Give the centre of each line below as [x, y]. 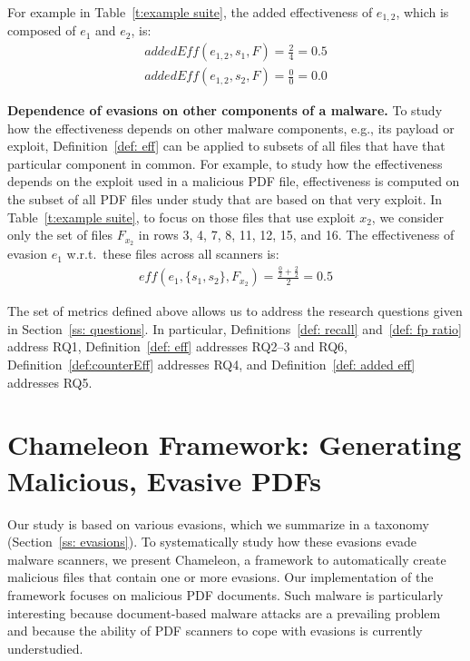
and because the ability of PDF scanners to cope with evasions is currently [215, 631]
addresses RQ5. [50, 382]
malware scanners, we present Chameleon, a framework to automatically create [227, 559]
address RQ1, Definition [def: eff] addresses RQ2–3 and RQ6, [177, 346]
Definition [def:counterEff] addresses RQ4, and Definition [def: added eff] [211, 365]
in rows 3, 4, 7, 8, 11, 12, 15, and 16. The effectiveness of [296, 235]
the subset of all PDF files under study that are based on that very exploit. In [225, 199]
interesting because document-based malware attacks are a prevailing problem [224, 612]
